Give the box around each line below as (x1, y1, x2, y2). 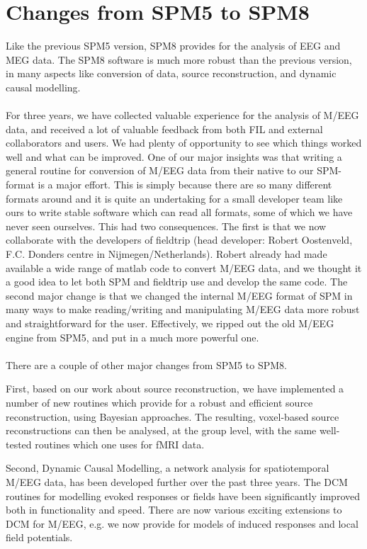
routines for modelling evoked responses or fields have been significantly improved (6, 488, 360, 503)
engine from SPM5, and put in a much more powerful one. (6, 329, 259, 344)
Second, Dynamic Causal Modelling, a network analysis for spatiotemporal (6, 460, 329, 475)
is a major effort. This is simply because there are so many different (38, 177, 332, 192)
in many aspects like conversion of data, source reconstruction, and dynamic (6, 66, 337, 81)
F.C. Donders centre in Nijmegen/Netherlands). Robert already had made (6, 247, 327, 261)
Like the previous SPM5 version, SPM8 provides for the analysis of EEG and (6, 38, 341, 53)
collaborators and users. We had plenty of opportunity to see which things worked (6, 135, 362, 150)
